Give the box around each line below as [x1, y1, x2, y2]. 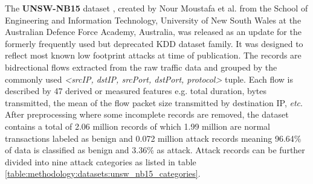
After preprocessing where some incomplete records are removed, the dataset [5, 108, 289, 121]
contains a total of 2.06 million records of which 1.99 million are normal [5, 119, 270, 132]
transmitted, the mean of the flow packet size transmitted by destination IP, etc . [5, 96, 303, 109]
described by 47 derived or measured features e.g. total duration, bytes [5, 84, 266, 97]
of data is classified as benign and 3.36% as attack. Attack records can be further [5, 144, 305, 156]
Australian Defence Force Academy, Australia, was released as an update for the [5, 25, 302, 38]
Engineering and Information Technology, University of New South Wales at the [5, 13, 302, 26]
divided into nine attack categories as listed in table [5, 155, 196, 168]
